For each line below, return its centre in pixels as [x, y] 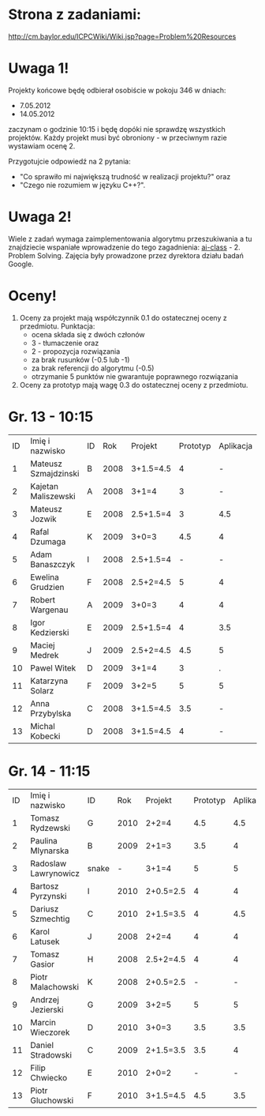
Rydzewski [50, 828]
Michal [43, 726]
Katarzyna [49, 681]
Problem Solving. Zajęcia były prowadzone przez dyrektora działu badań [126, 255]
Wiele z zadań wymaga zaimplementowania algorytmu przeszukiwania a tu [130, 239]
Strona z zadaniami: [75, 15]
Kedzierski [50, 632]
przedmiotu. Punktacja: [57, 326]
